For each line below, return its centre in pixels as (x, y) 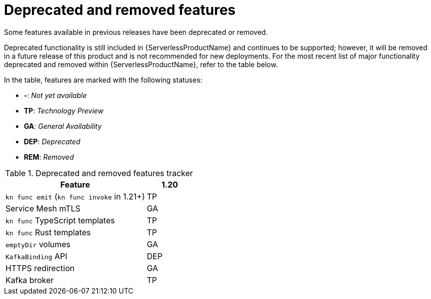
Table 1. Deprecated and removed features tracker (99, 173)
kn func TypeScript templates (60, 220)
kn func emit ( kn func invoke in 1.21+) (75, 196)
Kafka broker (30, 280)
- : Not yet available (55, 95)
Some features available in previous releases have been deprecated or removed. (136, 32)
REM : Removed (49, 157)
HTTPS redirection (40, 268)
